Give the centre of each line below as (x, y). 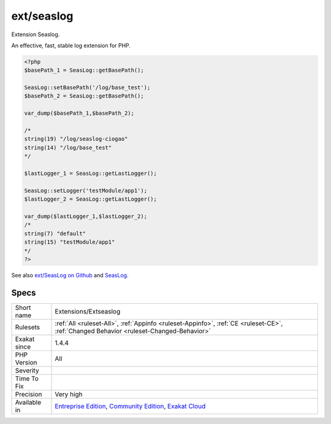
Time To (27, 379)
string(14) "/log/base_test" (68, 148)
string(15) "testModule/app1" (70, 242)
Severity (27, 370)
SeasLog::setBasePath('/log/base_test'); (87, 88)
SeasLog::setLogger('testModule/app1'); (86, 191)
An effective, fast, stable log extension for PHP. (71, 45)
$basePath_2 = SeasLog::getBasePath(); (84, 96)
